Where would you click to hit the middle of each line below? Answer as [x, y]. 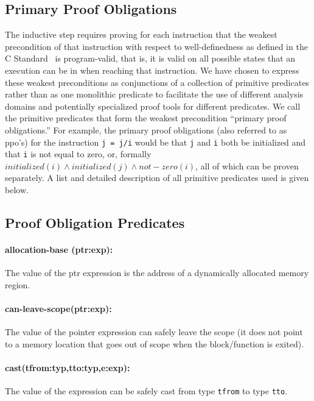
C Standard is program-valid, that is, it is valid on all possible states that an [150, 58]
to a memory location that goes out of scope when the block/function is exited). [155, 343]
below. [17, 190]
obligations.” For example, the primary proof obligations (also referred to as [146, 130]
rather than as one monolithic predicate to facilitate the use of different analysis [154, 94]
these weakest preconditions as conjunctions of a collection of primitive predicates [157, 82]
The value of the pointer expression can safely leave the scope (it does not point [154, 332]
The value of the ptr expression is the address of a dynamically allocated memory [157, 273]
